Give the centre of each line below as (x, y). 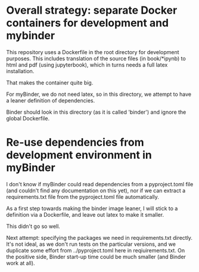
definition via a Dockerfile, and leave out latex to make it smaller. (85, 214)
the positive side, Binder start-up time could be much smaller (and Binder (96, 257)
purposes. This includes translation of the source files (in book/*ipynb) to (96, 58)
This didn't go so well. (33, 226)
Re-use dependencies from (75, 143)
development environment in (79, 155)
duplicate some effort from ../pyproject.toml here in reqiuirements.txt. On (96, 250)
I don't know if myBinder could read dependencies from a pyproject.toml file (100, 184)
